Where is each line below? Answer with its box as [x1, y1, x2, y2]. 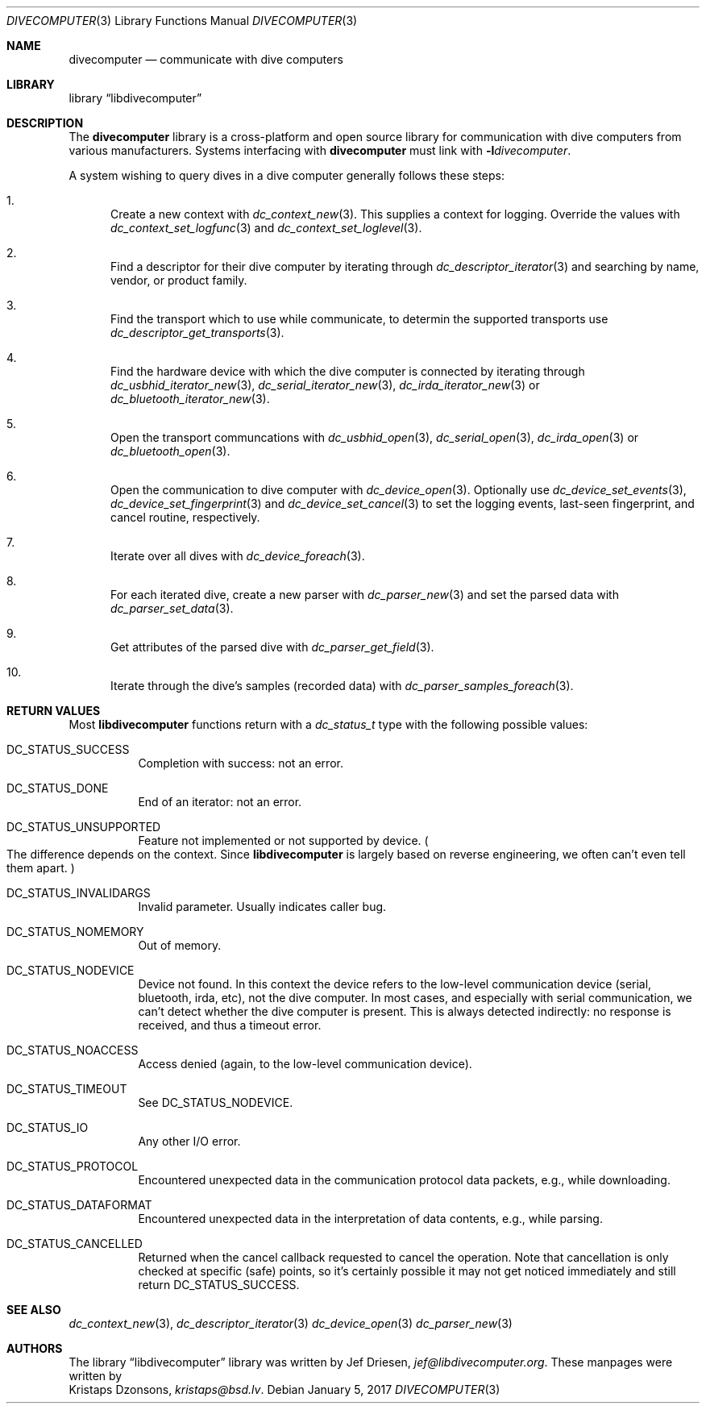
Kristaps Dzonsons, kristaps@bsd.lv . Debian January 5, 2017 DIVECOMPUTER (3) [69, 1383, 500, 1396]
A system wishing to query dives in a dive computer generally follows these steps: [69, 168, 505, 182]
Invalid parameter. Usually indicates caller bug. [138, 900, 387, 913]
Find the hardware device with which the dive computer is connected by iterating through [110, 364, 585, 378]
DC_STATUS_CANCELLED [6, 1237, 143, 1250]
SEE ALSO [6, 1303, 61, 1316]
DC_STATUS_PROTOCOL [6, 1159, 139, 1173]
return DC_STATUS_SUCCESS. [138, 1278, 300, 1291]
